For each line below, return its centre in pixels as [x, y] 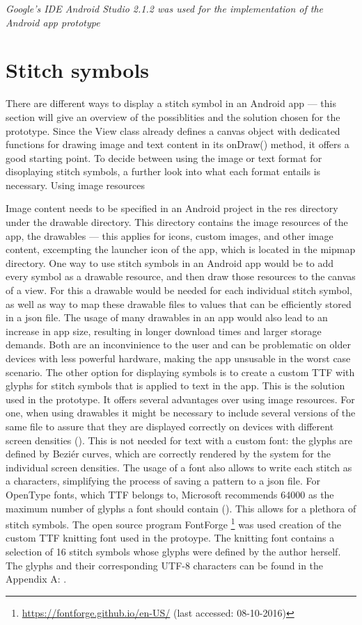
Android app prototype [53, 22]
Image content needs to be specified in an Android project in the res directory [172, 208]
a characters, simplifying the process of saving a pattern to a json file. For [163, 481]
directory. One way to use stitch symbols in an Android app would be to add [170, 262]
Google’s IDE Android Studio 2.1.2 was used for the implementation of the [165, 8]
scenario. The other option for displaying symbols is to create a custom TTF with [180, 372]
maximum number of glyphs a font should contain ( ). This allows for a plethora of [181, 508]
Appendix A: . [36, 579]
